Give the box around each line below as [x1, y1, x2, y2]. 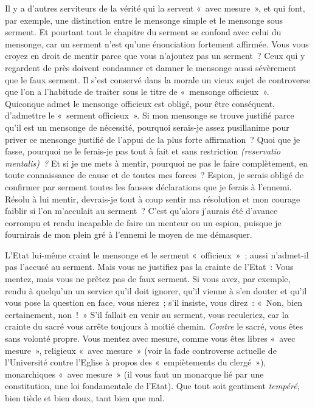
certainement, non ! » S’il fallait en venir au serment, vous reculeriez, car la [5, 308, 289, 320]
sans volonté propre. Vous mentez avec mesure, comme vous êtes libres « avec [5, 332, 296, 345]
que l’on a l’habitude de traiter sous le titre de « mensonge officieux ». [5, 85, 269, 98]
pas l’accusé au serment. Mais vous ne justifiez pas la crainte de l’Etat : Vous [5, 260, 294, 273]
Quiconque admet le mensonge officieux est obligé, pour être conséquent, [5, 97, 275, 109]
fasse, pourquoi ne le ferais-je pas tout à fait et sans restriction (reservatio [5, 145, 281, 157]
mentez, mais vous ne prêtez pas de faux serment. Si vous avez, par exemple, [5, 272, 291, 285]
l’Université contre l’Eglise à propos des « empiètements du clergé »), [5, 356, 266, 368]
